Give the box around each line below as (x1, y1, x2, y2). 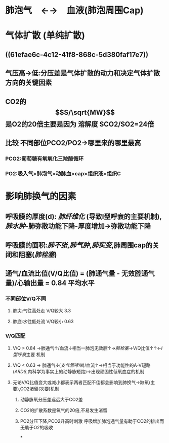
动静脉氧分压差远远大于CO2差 (20, 396, 83, 402)
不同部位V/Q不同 (5, 295, 47, 302)
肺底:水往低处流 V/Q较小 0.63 (12, 319, 74, 325)
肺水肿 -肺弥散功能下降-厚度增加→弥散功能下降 (5, 222, 151, 231)
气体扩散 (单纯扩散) (5, 30, 85, 41)
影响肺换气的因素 (5, 191, 77, 202)
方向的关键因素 (5, 78, 52, 87)
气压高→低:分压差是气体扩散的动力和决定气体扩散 (5, 69, 160, 78)
